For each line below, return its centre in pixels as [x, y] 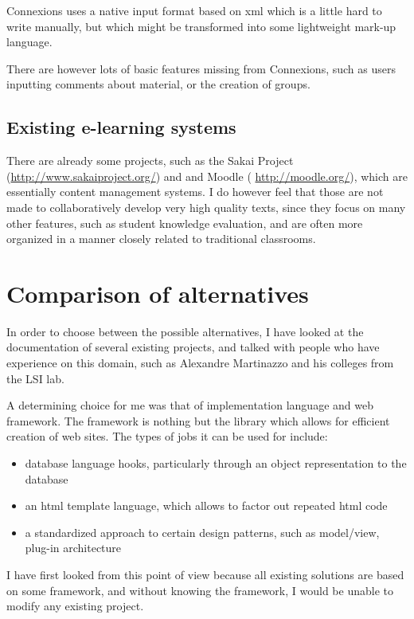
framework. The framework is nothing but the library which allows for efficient [198, 420]
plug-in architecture [73, 548]
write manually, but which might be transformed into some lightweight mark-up [201, 26]
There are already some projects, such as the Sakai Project [150, 161]
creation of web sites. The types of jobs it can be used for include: [167, 436]
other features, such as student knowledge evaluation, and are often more [185, 223]
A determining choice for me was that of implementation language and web [190, 405]
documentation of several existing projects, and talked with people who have [193, 347]
